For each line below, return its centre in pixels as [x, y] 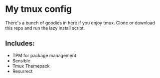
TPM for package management [44, 55]
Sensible [21, 61]
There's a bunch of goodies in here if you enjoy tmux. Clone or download [80, 23]
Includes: [20, 44]
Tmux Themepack [31, 66]
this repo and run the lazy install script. [45, 28]
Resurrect [22, 71]
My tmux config [39, 9]
